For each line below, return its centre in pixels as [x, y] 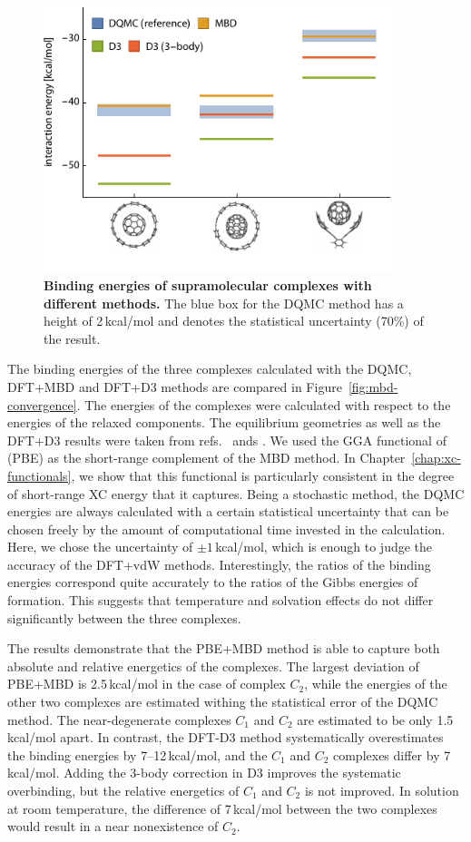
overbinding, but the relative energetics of [123, 790]
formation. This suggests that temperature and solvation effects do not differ [221, 600]
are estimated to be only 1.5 [375, 719]
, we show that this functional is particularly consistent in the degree [263, 475]
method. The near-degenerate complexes [119, 719]
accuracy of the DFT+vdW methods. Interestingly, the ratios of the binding [219, 564]
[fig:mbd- [373, 386]
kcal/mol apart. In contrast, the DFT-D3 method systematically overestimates [226, 737]
